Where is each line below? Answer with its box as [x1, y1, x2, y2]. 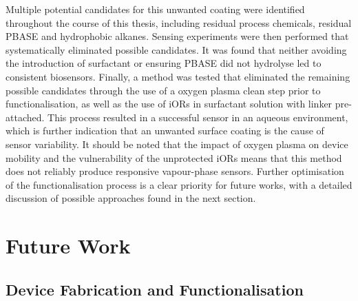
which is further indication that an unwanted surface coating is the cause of [6, 123, 324, 138]
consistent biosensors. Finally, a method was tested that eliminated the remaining [6, 69, 350, 83]
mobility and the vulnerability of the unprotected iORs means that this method [6, 150, 342, 165]
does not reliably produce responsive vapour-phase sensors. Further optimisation [6, 164, 344, 178]
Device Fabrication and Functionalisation [6, 278, 304, 300]
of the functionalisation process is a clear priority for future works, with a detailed [6, 177, 352, 191]
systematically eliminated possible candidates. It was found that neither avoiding [6, 42, 347, 56]
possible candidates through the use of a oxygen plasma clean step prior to [6, 83, 321, 97]
